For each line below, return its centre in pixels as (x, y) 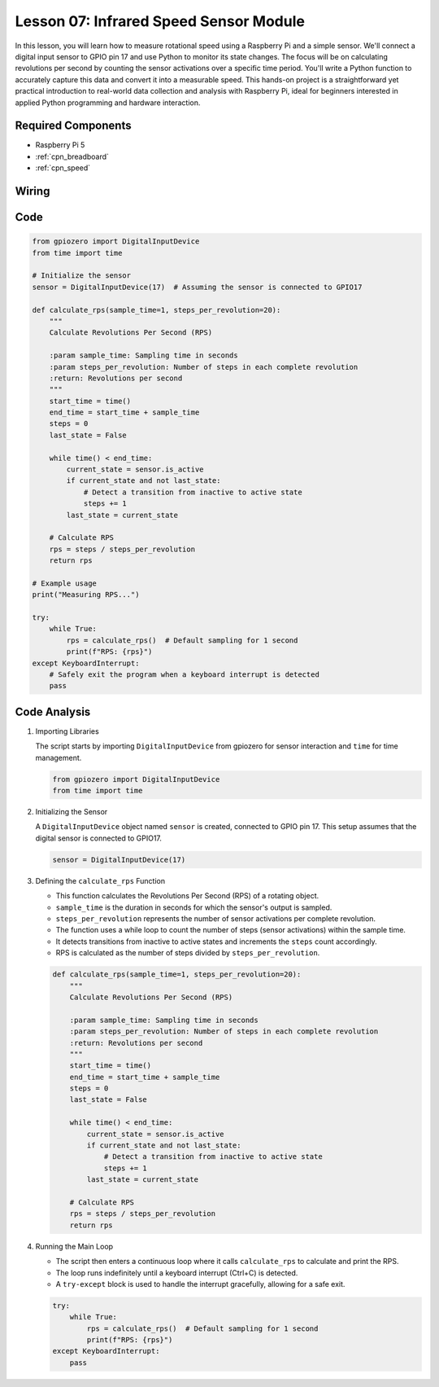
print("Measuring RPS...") (86, 595)
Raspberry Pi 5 (60, 145)
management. (59, 757)
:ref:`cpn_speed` (63, 168)
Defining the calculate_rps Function (100, 880)
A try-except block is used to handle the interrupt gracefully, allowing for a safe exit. (200, 1284)
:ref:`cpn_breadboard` (72, 156)
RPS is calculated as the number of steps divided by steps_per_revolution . (188, 953)
